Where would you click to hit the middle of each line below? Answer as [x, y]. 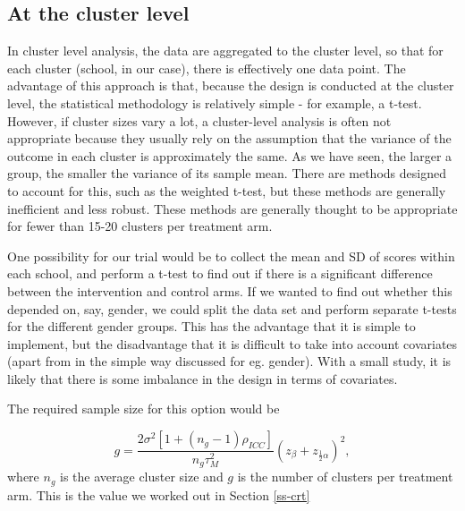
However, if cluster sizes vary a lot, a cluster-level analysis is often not [199, 120]
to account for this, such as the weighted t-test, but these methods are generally [227, 190]
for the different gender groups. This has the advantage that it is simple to [211, 326]
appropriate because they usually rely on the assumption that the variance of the [229, 138]
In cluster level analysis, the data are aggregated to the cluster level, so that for [225, 51]
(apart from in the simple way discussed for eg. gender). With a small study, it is [229, 361]
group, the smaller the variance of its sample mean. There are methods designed [227, 173]
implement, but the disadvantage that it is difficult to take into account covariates [232, 343]
